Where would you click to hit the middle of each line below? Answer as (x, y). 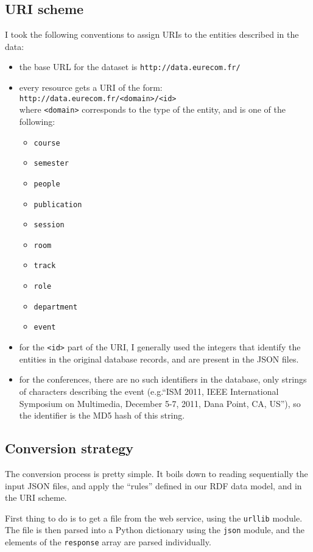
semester (51, 164)
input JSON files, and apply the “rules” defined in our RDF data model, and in (153, 485)
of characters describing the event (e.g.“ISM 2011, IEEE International (149, 391)
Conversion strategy (69, 448)
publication (58, 204)
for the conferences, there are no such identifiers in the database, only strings (163, 379)
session (49, 225)
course (47, 143)
